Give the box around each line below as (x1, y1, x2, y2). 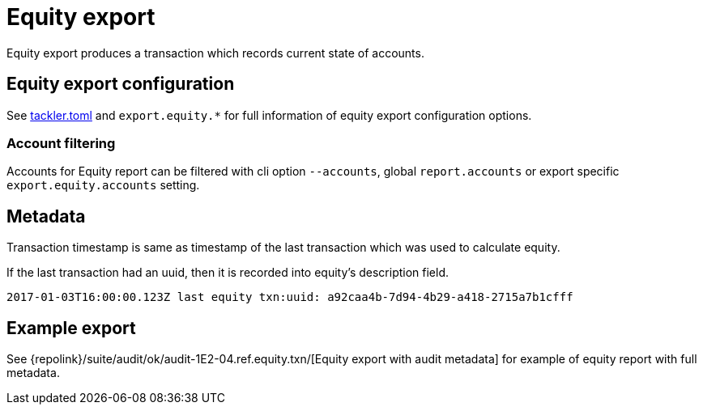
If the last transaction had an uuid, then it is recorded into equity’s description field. (6, 265, 449, 280)
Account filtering (6, 134, 116, 151)
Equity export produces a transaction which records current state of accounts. (6, 45, 424, 60)
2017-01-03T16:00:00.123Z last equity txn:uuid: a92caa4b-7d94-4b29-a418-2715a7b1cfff (6, 290, 573, 304)
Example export (6, 317, 136, 338)
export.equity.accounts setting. (6, 178, 200, 193)
